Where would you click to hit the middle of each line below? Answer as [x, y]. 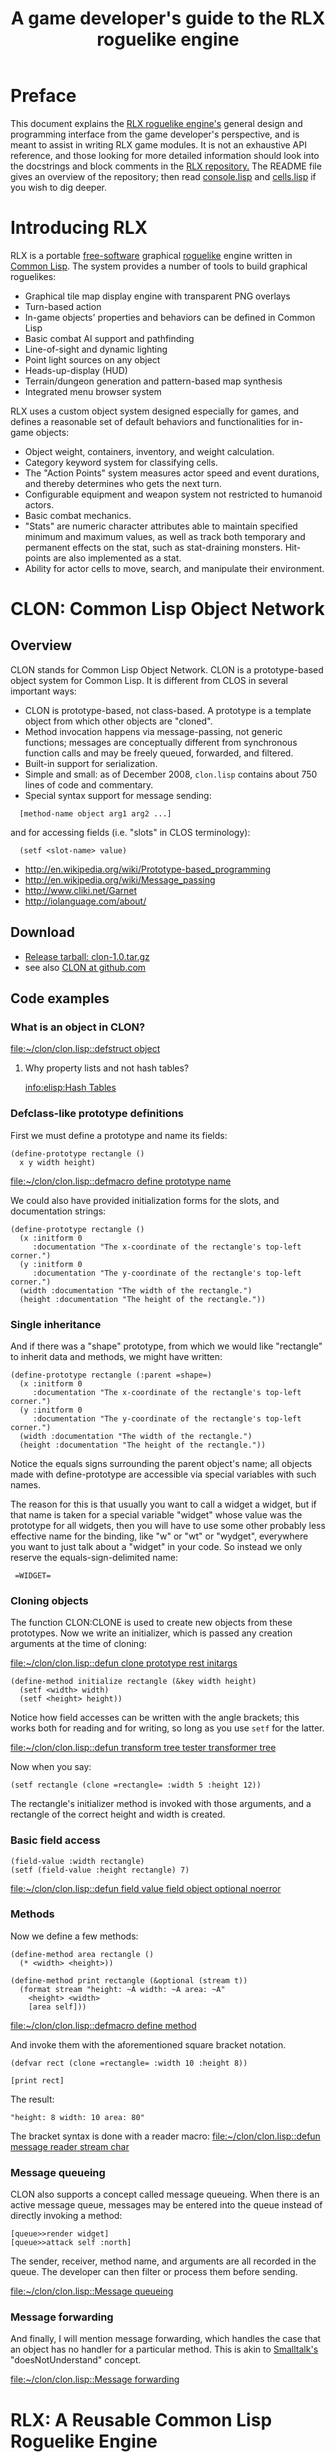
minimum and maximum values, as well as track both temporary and [165, 536]
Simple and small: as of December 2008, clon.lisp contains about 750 [171, 774]
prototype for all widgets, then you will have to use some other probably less [168, 1525]
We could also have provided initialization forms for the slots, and [145, 1200]
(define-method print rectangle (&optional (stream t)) [129, 1980]
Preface [43, 96]
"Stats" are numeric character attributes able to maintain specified [161, 526]
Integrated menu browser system [93, 391]
